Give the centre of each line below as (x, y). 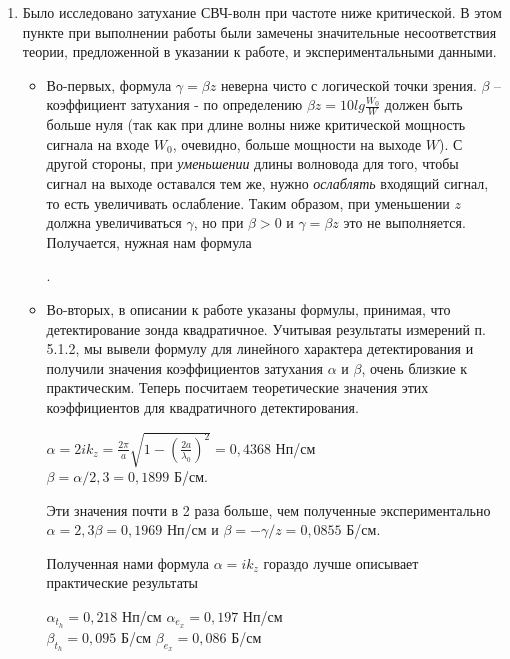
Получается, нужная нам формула (149, 241)
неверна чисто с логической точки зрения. (348, 84)
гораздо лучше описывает (341, 562)
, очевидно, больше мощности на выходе (297, 143)
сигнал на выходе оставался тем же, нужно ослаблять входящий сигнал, (267, 182)
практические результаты (122, 582)
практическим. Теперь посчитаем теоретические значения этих (237, 387)
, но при (218, 222)
